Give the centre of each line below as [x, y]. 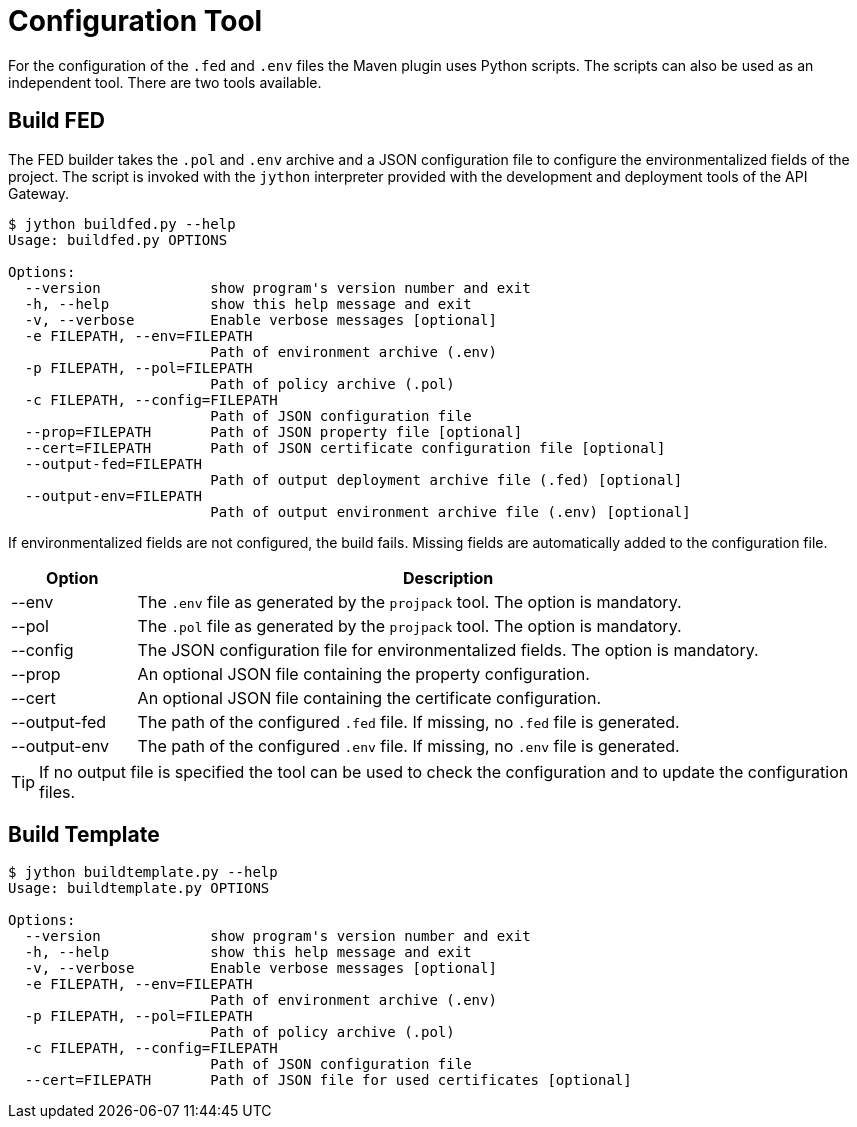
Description [448, 577]
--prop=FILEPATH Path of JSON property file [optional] [273, 431]
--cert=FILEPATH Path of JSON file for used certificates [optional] [328, 1080]
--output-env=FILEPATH [113, 495]
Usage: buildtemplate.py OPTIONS [139, 888]
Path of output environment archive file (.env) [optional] [450, 511]
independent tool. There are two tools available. [165, 82]
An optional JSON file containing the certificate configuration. [369, 697]
